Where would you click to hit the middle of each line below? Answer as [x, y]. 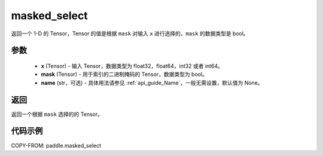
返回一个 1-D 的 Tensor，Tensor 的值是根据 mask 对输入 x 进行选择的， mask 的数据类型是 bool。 [130, 33]
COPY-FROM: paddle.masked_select [56, 145]
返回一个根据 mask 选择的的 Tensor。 [57, 114]
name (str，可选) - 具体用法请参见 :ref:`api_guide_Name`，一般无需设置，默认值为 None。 [152, 82]
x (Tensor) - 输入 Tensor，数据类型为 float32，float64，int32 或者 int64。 [132, 66]
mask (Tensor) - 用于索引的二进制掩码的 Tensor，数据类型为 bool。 [124, 74]
